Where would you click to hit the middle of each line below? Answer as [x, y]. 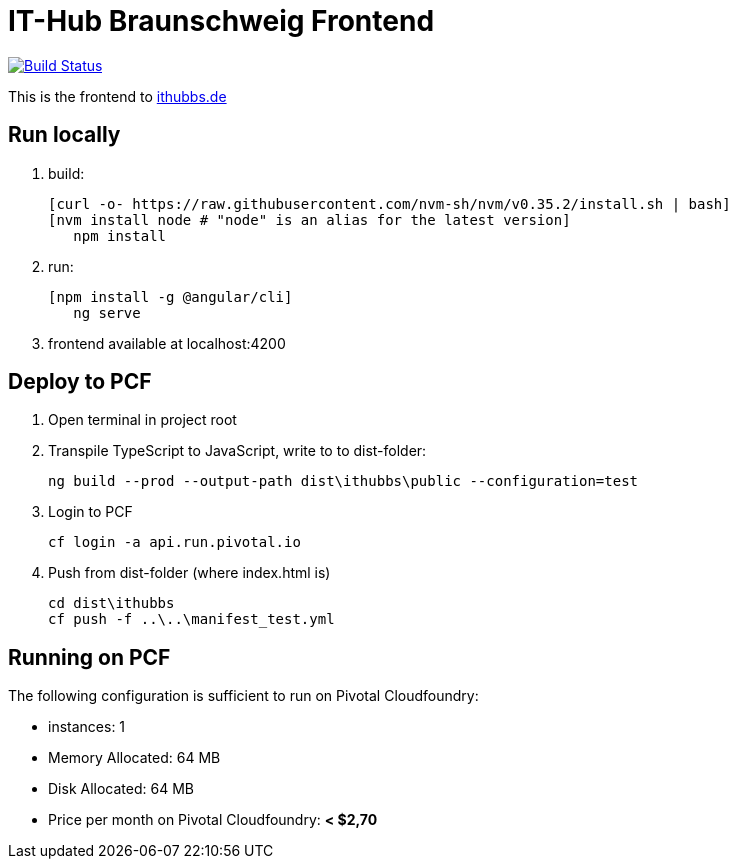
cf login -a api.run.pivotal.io [174, 542]
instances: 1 [87, 727]
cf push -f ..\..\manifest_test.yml [191, 619]
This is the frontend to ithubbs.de [117, 96]
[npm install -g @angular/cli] [170, 296]
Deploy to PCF [80, 382]
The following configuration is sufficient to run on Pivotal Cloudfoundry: [243, 696]
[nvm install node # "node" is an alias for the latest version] [309, 219]
